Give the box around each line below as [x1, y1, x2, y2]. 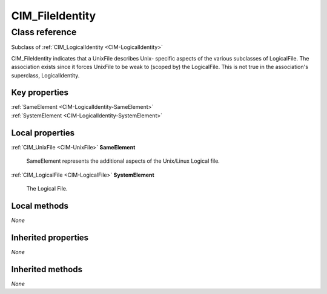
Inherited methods [11, 264, 83, 275]
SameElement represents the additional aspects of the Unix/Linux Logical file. [26, 157, 220, 165]
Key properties [11, 88, 69, 98]
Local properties [11, 128, 75, 138]
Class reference [11, 27, 77, 38]
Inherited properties [11, 232, 89, 243]
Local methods [11, 200, 69, 211]
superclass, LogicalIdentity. [11, 71, 80, 79]
